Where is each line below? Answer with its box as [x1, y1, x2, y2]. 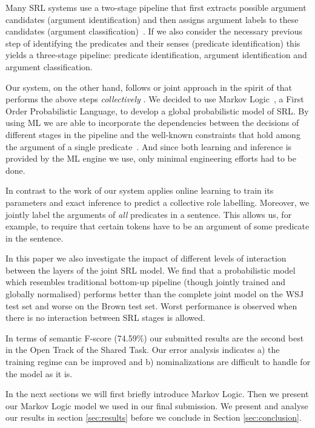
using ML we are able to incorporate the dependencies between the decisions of [5, 116, 299, 129]
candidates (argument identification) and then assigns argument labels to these [5, 13, 299, 25]
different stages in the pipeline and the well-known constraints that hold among [5, 128, 300, 140]
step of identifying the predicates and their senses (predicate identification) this [5, 36, 300, 49]
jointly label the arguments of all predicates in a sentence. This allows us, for [5, 208, 292, 220]
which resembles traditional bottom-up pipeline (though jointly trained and [5, 275, 285, 288]
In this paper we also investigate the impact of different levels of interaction [5, 252, 287, 265]
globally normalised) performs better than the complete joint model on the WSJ [5, 288, 304, 300]
